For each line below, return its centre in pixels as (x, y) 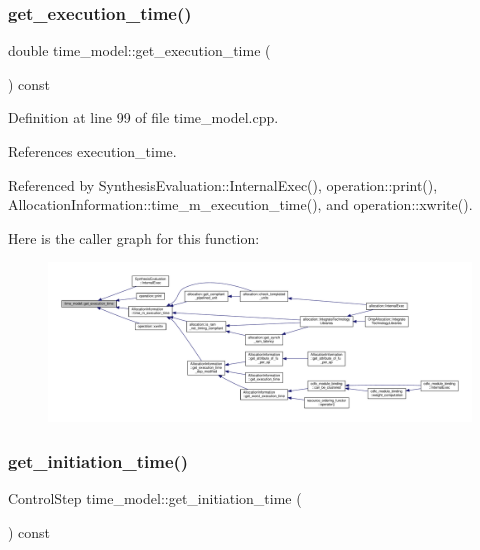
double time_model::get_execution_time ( (139, 50)
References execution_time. (92, 151)
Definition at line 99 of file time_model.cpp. (143, 117)
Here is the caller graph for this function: (134, 237)
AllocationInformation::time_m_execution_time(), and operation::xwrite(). (240, 204)
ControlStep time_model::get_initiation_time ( (155, 498)
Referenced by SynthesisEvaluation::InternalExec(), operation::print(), (223, 184)
